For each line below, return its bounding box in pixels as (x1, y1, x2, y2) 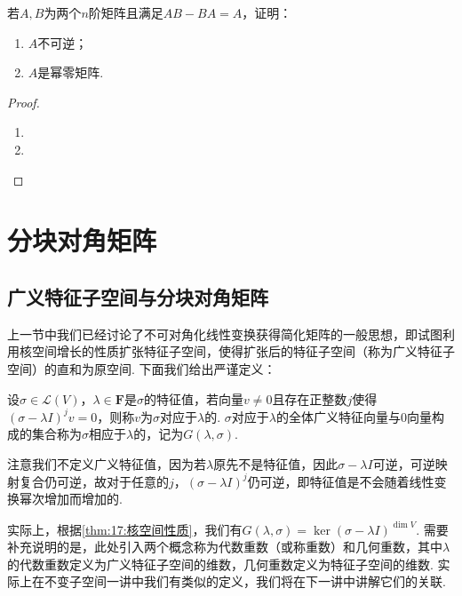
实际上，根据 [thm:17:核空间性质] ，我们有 (7, 520, 243, 538)
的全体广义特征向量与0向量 (275, 407, 432, 425)
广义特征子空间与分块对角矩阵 (7, 282, 268, 310)
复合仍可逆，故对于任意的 (19, 472, 169, 490)
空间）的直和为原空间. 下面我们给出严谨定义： (7, 359, 276, 377)
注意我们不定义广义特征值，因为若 (7, 454, 206, 473)
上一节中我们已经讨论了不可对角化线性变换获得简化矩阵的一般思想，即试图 (7, 324, 442, 343)
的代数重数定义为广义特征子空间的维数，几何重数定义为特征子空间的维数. (7, 554, 434, 573)
